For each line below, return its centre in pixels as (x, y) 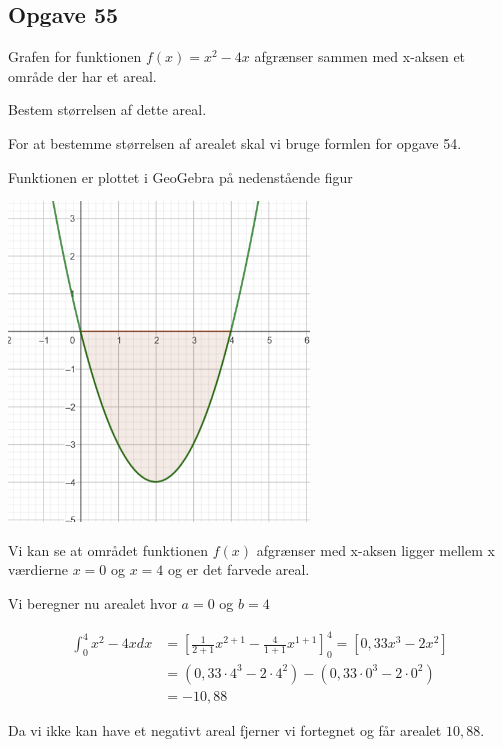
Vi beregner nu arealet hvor (92, 602)
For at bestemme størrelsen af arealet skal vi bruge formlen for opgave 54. (235, 142)
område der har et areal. (82, 75)
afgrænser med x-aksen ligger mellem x (375, 549)
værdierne (38, 569)
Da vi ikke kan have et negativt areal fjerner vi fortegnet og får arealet (225, 729)
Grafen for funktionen (75, 56)
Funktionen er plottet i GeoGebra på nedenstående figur (180, 176)
